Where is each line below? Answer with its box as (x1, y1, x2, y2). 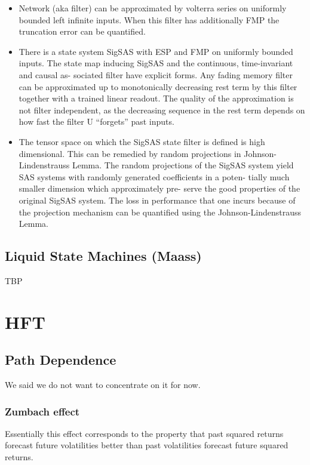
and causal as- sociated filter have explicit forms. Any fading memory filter (19, 68, 293, 81)
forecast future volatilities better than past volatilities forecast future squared (5, 439, 288, 451)
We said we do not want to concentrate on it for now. (5, 378, 201, 391)
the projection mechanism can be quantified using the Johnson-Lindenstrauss (19, 205, 302, 218)
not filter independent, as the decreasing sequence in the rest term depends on (19, 103, 305, 116)
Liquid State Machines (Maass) (5, 247, 202, 265)
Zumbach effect (5, 404, 80, 418)
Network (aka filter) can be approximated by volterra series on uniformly (19, 2, 287, 14)
